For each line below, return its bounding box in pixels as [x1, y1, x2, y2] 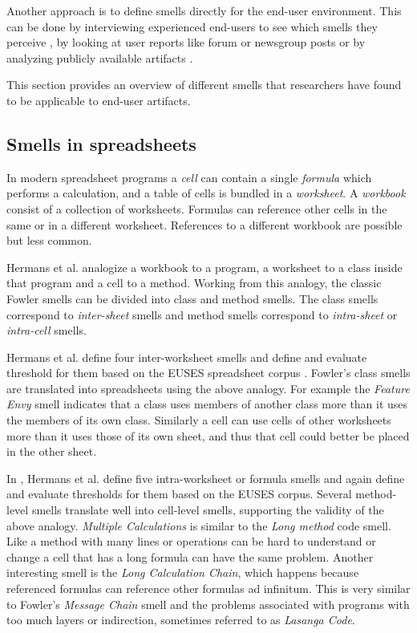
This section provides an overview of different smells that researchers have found [6, 76, 402, 93]
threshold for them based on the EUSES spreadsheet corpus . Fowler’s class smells [6, 364, 411, 381]
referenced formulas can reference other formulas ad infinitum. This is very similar [6, 580, 411, 597]
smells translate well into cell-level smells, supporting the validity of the [31, 501, 384, 518]
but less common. [6, 232, 92, 249]
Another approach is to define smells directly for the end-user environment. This [6, 2, 402, 18]
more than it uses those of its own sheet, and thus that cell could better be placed [6, 427, 410, 444]
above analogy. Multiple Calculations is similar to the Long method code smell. [6, 517, 391, 534]
